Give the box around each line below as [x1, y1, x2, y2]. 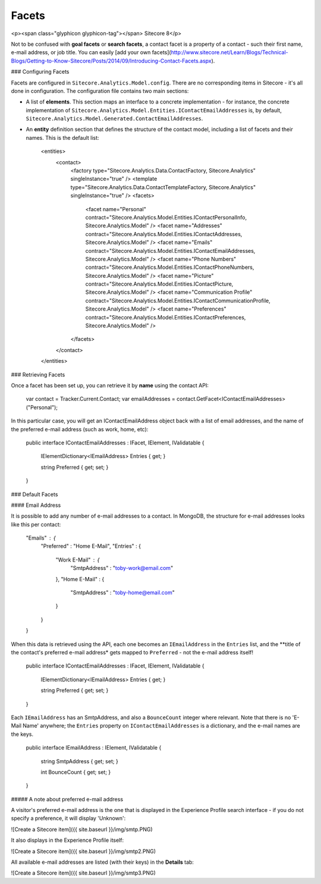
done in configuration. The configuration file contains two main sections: [11, 87, 189, 95]
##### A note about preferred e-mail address [11, 795, 124, 803]
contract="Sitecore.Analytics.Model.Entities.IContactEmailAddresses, [85, 247, 256, 254]
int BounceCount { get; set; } [40, 768, 111, 776]
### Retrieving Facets [11, 371, 65, 378]
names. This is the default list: [26, 134, 99, 141]
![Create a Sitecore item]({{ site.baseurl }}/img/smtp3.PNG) [11, 869, 156, 877]
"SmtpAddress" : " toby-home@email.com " [70, 589, 175, 596]
